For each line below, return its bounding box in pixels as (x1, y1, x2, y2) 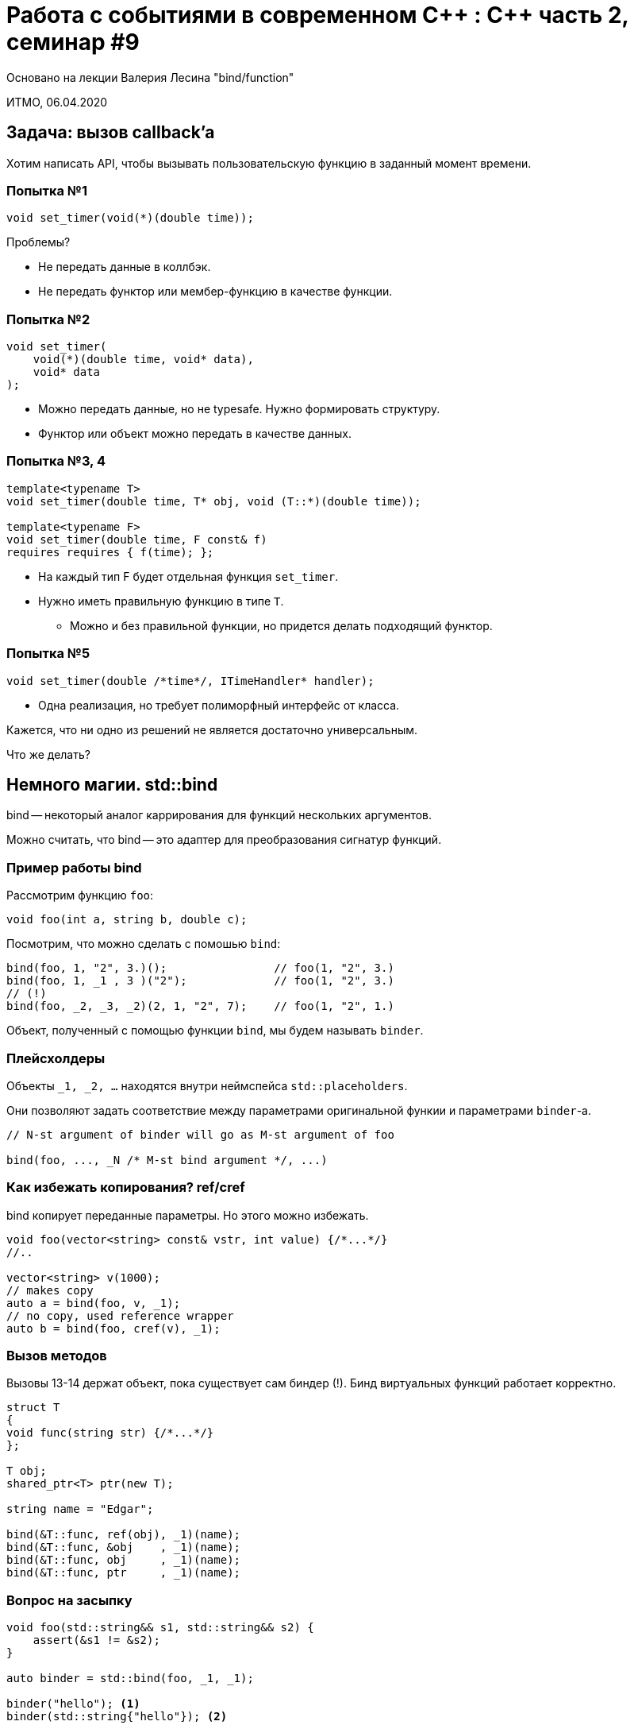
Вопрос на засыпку (6, 1592, 133, 1608)
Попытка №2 (6, 311, 90, 327)
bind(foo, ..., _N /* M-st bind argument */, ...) (6, 1153, 328, 1166)
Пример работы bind (6, 859, 142, 876)
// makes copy (6, 1283, 94, 1297)
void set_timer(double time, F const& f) (6, 532, 267, 546)
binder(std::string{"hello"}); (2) (6, 1710, 228, 1723)
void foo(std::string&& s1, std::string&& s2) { (6, 1621, 314, 1634)
